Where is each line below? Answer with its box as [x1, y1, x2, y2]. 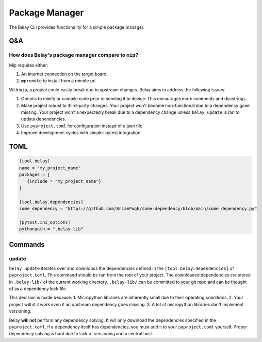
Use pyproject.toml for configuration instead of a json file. [21, 123, 144, 129]
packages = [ [19, 172, 50, 177]
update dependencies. [21, 116, 66, 122]
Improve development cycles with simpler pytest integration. [21, 130, 142, 136]
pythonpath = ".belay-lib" [19, 226, 83, 232]
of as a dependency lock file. [9, 286, 67, 291]
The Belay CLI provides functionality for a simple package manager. [9, 24, 145, 30]
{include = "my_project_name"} [27, 179, 101, 184]
